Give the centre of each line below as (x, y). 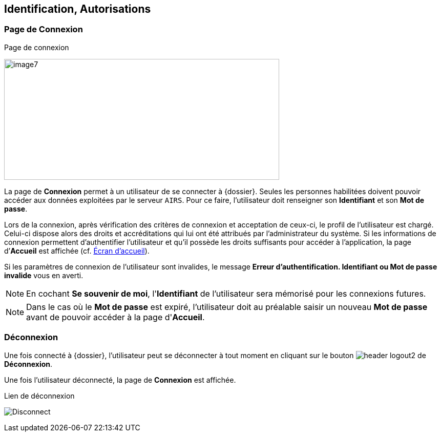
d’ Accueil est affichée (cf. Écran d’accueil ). (77, 251)
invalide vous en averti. (44, 275)
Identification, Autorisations (78, 9)
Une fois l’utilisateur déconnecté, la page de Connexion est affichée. (120, 380)
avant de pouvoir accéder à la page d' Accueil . (115, 317)
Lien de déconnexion (39, 396)
